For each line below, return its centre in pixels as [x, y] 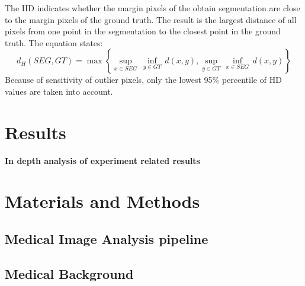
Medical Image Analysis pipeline [107, 239]
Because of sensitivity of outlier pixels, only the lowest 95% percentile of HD [143, 80]
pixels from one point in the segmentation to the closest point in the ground [143, 31]
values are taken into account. [59, 91]
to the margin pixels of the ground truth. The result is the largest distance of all [151, 19]
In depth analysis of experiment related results [102, 160]
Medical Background [69, 273]
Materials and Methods [102, 201]
